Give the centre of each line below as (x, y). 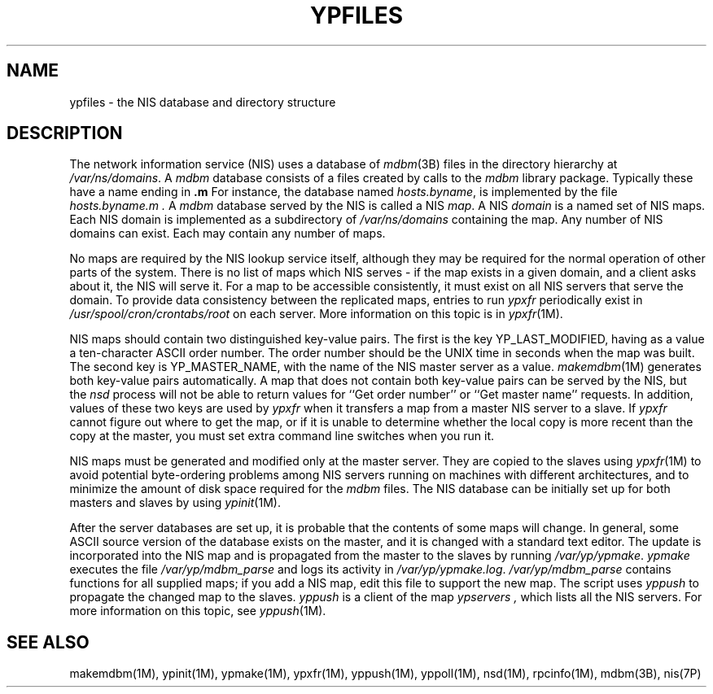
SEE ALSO (48, 642)
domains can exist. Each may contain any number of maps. (227, 234)
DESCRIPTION (65, 133)
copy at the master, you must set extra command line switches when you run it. (282, 436)
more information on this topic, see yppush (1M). (198, 611)
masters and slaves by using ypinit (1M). (175, 503)
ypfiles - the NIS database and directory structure (203, 102)
